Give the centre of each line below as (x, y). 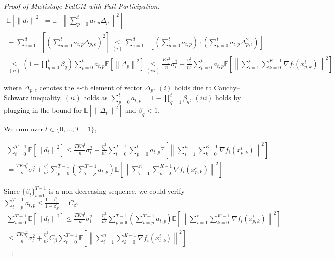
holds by (228, 98)
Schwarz (16, 98)
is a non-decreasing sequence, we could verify (117, 191)
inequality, (46, 98)
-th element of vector (111, 87)
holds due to (193, 87)
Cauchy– (227, 87)
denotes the (57, 87)
